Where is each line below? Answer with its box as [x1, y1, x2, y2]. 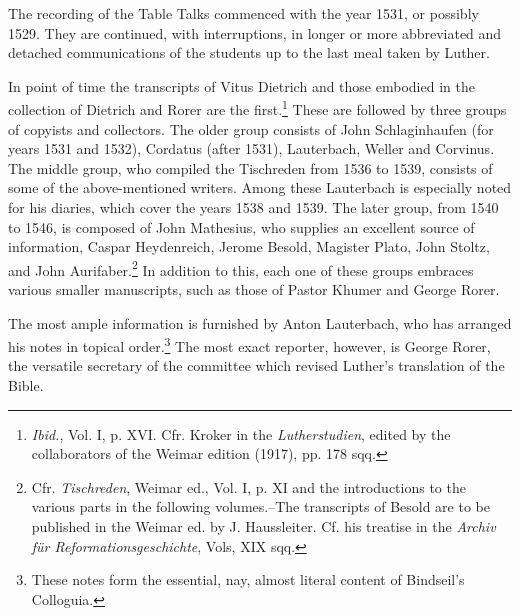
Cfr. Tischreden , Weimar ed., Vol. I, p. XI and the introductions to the [31, 476, 466, 497]
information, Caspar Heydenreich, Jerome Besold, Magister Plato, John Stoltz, [8, 236, 490, 257]
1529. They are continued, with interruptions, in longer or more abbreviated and [8, 22, 502, 43]
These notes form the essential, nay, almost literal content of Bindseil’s [31, 569, 465, 590]
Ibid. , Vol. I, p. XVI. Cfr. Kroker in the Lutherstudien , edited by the [31, 423, 451, 444]
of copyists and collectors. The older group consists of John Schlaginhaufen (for [8, 118, 494, 139]
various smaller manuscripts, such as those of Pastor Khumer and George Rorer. [8, 279, 500, 300]
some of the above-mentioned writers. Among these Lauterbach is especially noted [8, 177, 512, 198]
